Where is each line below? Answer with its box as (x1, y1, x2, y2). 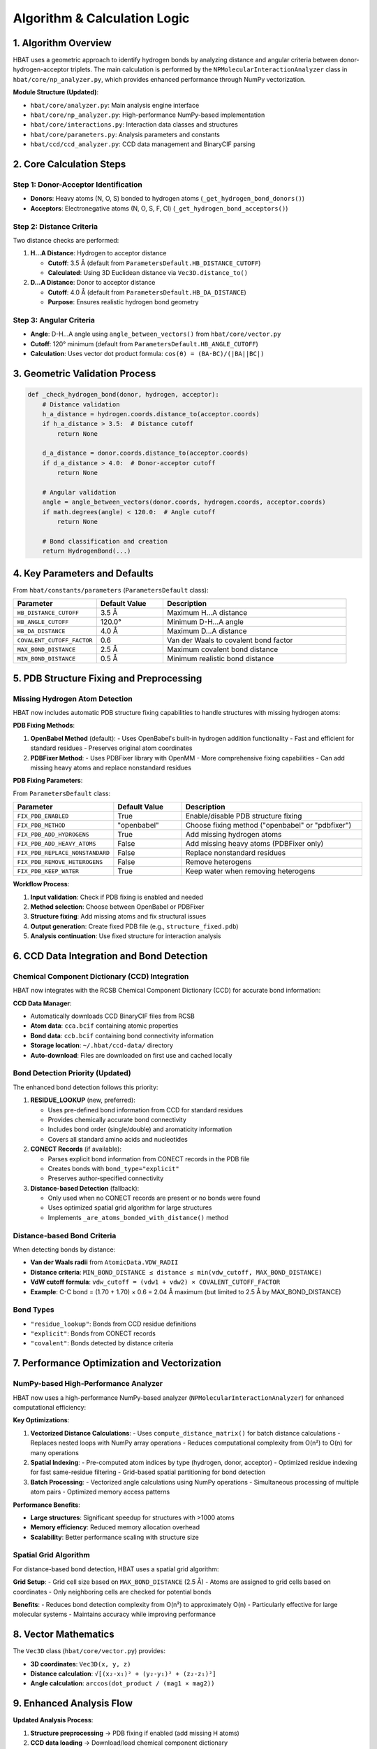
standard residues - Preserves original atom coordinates (30, 744, 193, 752)
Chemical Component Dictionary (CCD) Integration (13, 971, 189, 981)
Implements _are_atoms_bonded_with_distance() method (47, 1213, 228, 1222)
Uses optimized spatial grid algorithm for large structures (47, 1203, 212, 1212)
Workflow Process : (13, 880, 70, 888)
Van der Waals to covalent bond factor (166, 635, 293, 645)
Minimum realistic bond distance (166, 654, 274, 664)
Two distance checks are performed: (13, 236, 119, 244)
